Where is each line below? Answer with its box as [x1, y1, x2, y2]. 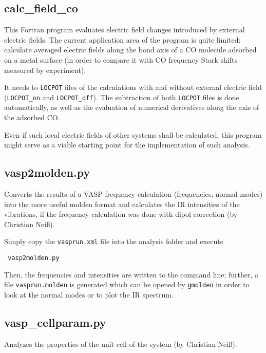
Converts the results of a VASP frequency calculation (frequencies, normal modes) [4, 189, 263, 199]
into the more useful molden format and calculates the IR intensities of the [4, 198, 240, 209]
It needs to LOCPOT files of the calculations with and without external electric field [4, 82, 262, 92]
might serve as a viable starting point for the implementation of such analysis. [4, 139, 250, 150]
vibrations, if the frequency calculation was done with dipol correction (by [4, 209, 238, 219]
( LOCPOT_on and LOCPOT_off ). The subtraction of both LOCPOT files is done [4, 91, 239, 102]
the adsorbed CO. [4, 112, 60, 123]
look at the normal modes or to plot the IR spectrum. [4, 289, 174, 300]
